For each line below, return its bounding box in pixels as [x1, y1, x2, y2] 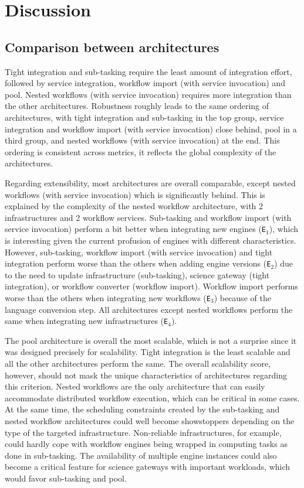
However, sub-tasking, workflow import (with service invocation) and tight [5, 245, 273, 258]
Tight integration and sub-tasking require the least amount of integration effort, [5, 65, 292, 77]
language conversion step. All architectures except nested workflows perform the [5, 303, 293, 315]
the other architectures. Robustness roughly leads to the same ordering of [5, 100, 269, 112]
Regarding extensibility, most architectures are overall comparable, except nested [5, 176, 296, 189]
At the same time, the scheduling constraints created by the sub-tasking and [5, 403, 280, 415]
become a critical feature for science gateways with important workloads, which [5, 460, 291, 473]
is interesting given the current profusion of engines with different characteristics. [5, 234, 296, 246]
